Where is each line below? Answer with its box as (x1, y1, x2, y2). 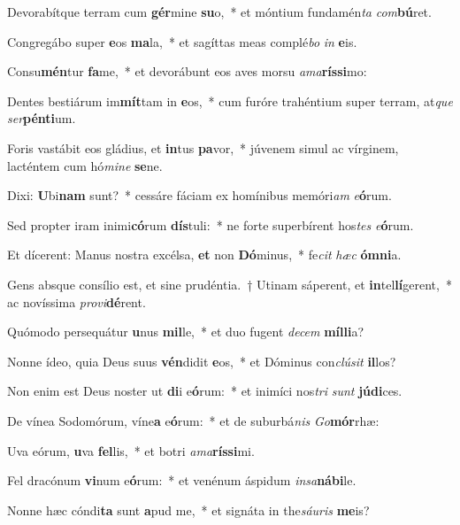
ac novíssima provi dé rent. (7, 292, 146, 311)
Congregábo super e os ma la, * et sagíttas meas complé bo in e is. (7, 32, 357, 50)
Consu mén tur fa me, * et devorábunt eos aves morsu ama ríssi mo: (7, 62, 367, 81)
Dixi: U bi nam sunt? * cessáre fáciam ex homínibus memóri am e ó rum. (7, 186, 392, 205)
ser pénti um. (7, 109, 76, 127)
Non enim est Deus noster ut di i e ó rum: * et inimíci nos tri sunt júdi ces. (7, 382, 402, 400)
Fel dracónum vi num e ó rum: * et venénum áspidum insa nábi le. (7, 471, 356, 490)
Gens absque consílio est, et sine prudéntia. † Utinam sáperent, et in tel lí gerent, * (7, 274, 452, 293)
